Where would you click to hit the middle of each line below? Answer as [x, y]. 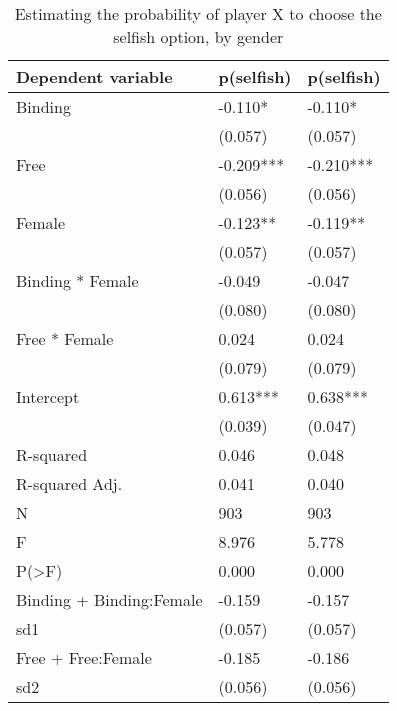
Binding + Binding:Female [109, 599]
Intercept [48, 396]
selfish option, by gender [198, 36]
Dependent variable [94, 76]
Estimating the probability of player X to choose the [198, 13]
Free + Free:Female [84, 657]
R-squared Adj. [69, 483]
